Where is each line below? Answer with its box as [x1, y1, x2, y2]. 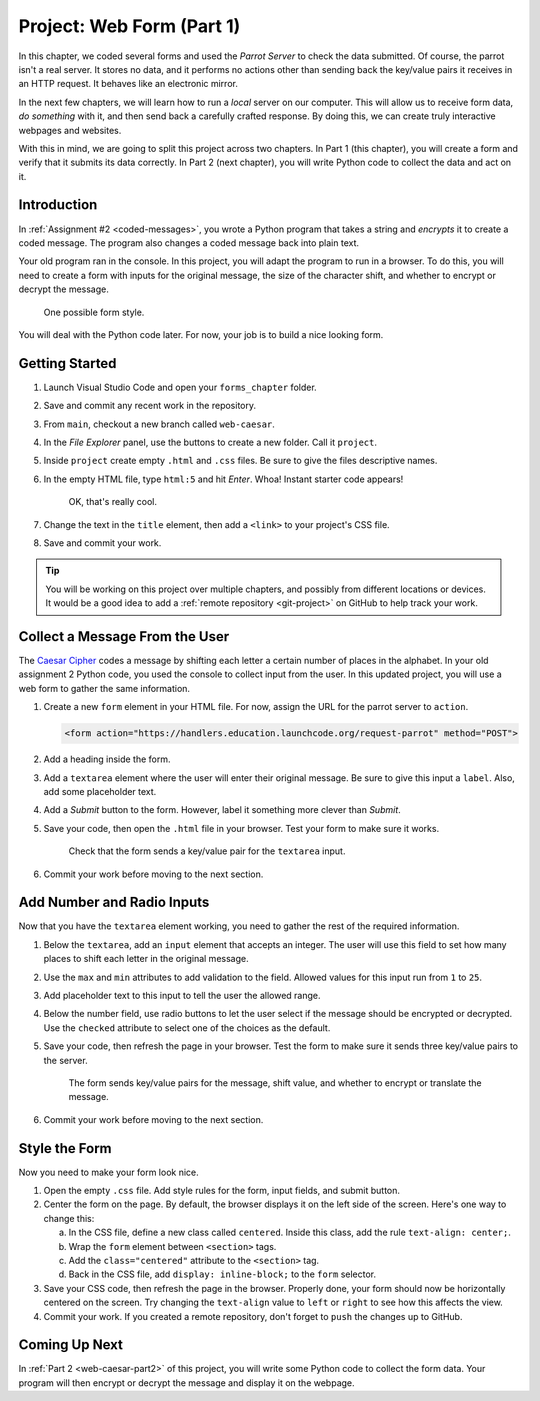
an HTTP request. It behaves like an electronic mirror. [18, 78, 239, 90]
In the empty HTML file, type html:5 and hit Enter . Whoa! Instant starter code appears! [43, 473, 404, 485]
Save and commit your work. [43, 536, 162, 549]
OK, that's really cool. [68, 496, 157, 508]
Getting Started [18, 355, 117, 372]
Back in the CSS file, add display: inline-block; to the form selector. [68, 1268, 377, 1280]
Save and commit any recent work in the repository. [43, 400, 257, 412]
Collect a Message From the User [18, 628, 230, 645]
